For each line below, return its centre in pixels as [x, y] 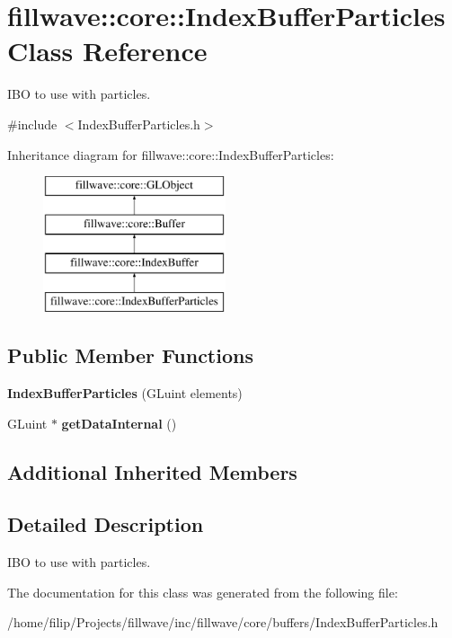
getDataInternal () [119, 423]
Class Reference [107, 51]
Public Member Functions [130, 355]
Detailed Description [106, 524]
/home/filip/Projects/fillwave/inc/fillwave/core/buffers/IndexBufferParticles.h [223, 622]
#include [32, 124]
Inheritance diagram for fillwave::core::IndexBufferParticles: [171, 154]
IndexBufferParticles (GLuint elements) [125, 393]
